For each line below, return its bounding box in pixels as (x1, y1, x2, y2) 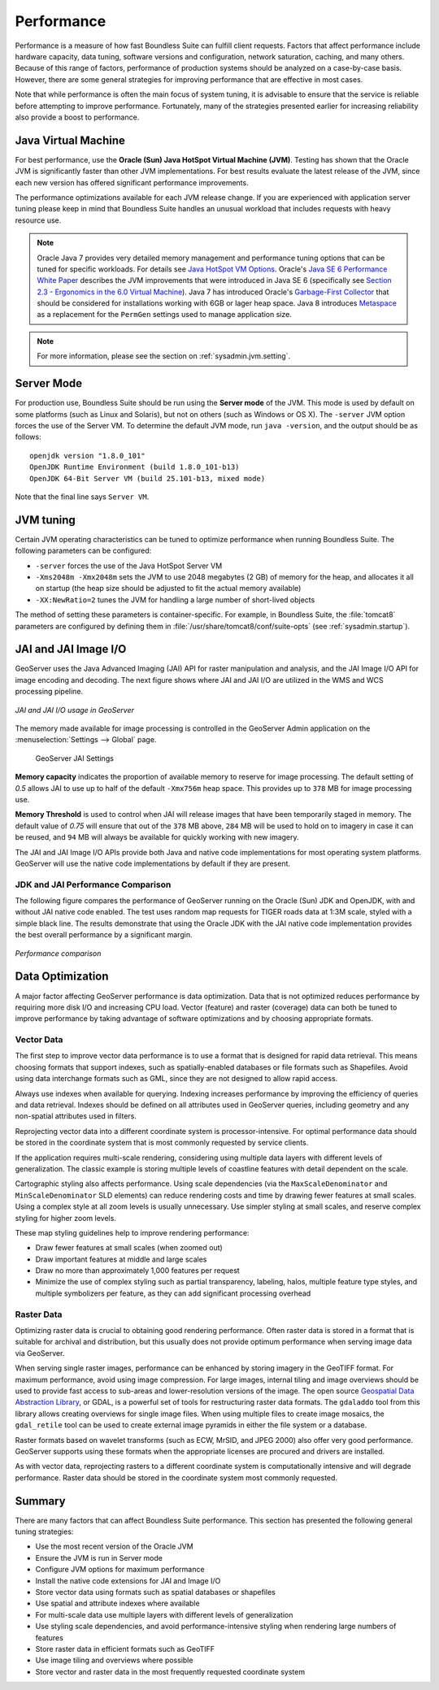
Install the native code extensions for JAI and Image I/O (35, 1575, 221, 1585)
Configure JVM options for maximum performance (35, 1565, 205, 1575)
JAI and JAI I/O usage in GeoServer (15, 705, 134, 715)
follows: (15, 432, 41, 442)
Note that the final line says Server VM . (15, 492, 150, 502)
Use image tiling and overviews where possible (35, 1655, 193, 1666)
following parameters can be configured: (15, 545, 152, 556)
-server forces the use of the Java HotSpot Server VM (35, 561, 223, 571)
